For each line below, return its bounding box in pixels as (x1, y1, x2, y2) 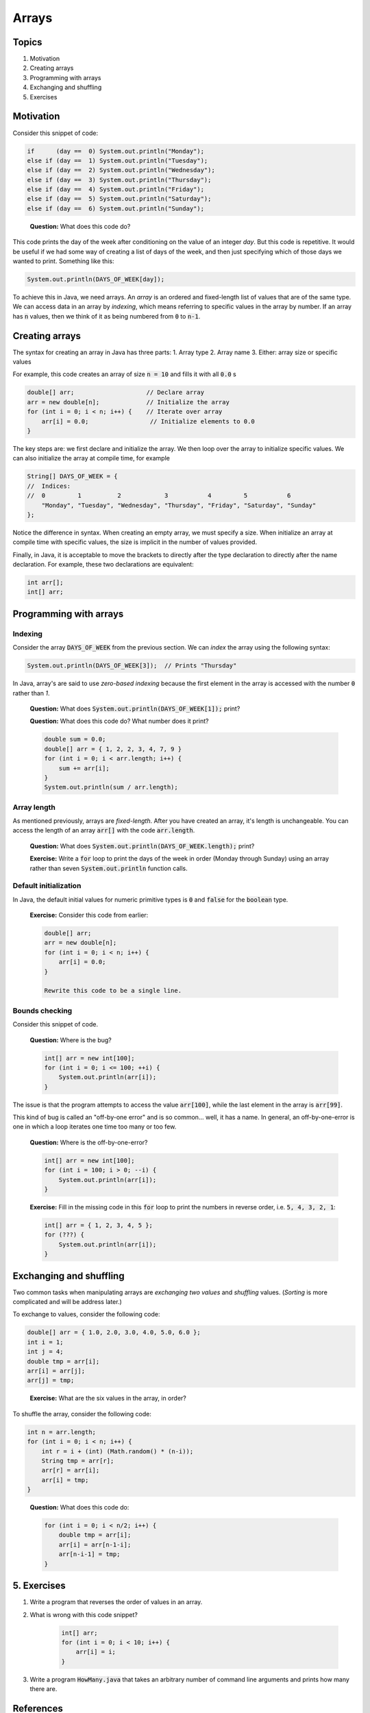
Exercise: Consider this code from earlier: (29, 911, 149, 920)
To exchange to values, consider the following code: (12, 1310, 160, 1318)
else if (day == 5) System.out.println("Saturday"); (27, 195, 212, 203)
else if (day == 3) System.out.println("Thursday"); (27, 175, 212, 184)
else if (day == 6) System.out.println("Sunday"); (27, 204, 205, 212)
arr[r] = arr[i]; (41, 1466, 100, 1475)
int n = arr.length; (27, 1428, 96, 1435)
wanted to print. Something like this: (12, 257, 114, 265)
